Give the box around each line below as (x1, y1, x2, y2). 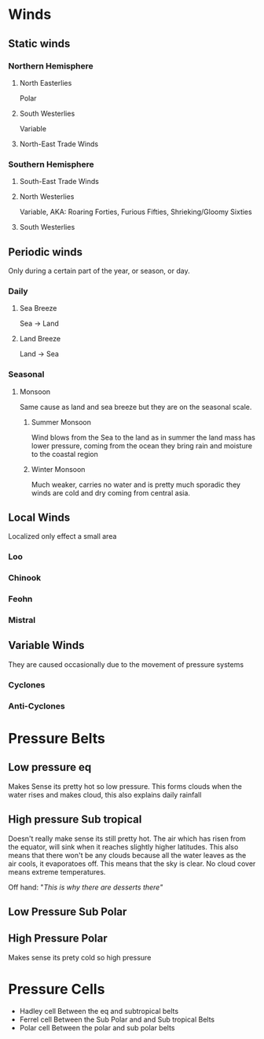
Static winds (8, 37, 71, 50)
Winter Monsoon (31, 464, 86, 473)
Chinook (8, 573, 42, 584)
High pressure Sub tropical (8, 812, 142, 827)
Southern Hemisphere (8, 159, 94, 170)
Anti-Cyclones (8, 700, 65, 711)
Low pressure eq (8, 761, 92, 774)
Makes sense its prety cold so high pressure (8, 952, 152, 962)
